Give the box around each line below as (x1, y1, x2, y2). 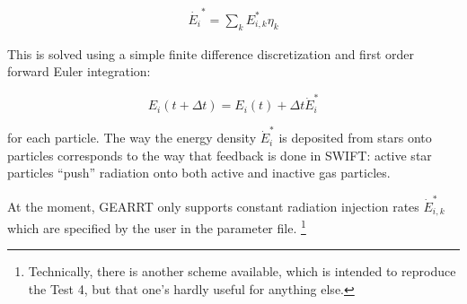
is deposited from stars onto (278, 128, 432, 147)
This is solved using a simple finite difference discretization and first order (7, 44, 414, 63)
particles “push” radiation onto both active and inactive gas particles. (7, 163, 391, 182)
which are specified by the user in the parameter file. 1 (7, 216, 306, 237)
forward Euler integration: (7, 62, 151, 81)
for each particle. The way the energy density (7, 128, 257, 147)
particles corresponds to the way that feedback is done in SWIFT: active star (7, 145, 432, 164)
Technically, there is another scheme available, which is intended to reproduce (28, 262, 456, 281)
